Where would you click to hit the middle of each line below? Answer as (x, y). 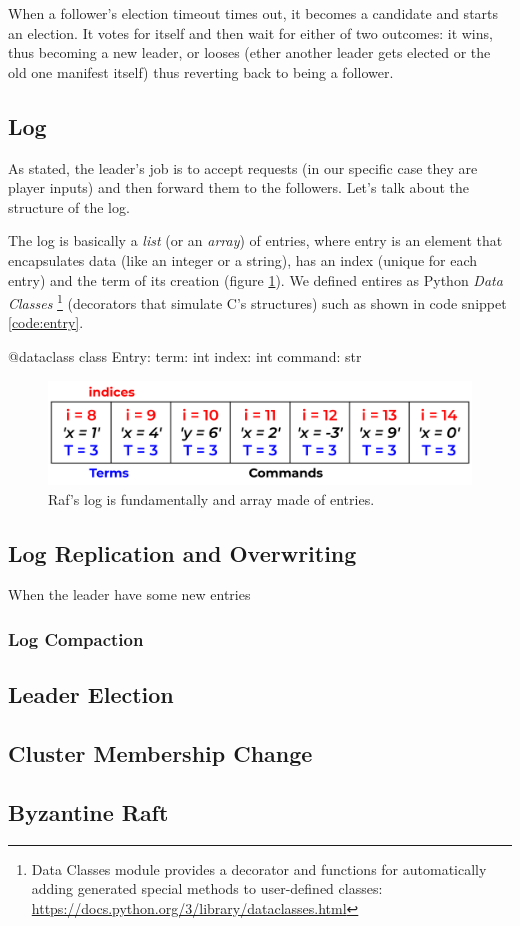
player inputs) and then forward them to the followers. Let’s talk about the (239, 187)
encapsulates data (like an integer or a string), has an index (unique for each (243, 259)
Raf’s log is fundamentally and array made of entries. (211, 498)
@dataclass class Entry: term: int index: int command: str (185, 355)
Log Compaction (76, 638)
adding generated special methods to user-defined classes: (207, 888)
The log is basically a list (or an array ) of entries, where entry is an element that (255, 240)
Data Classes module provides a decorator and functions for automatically (259, 868)
